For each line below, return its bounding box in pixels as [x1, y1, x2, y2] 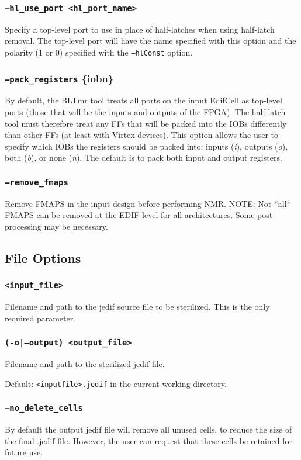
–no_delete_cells [5, 403, 83, 413]
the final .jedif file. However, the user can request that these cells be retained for [5, 434, 293, 447]
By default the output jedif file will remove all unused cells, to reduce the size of [5, 423, 292, 435]
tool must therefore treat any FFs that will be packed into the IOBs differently [5, 117, 287, 129]
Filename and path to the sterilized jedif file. [5, 358, 165, 370]
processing [5, 220, 41, 232]
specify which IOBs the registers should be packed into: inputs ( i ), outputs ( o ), [5, 140, 288, 152]
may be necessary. [44, 220, 108, 232]
